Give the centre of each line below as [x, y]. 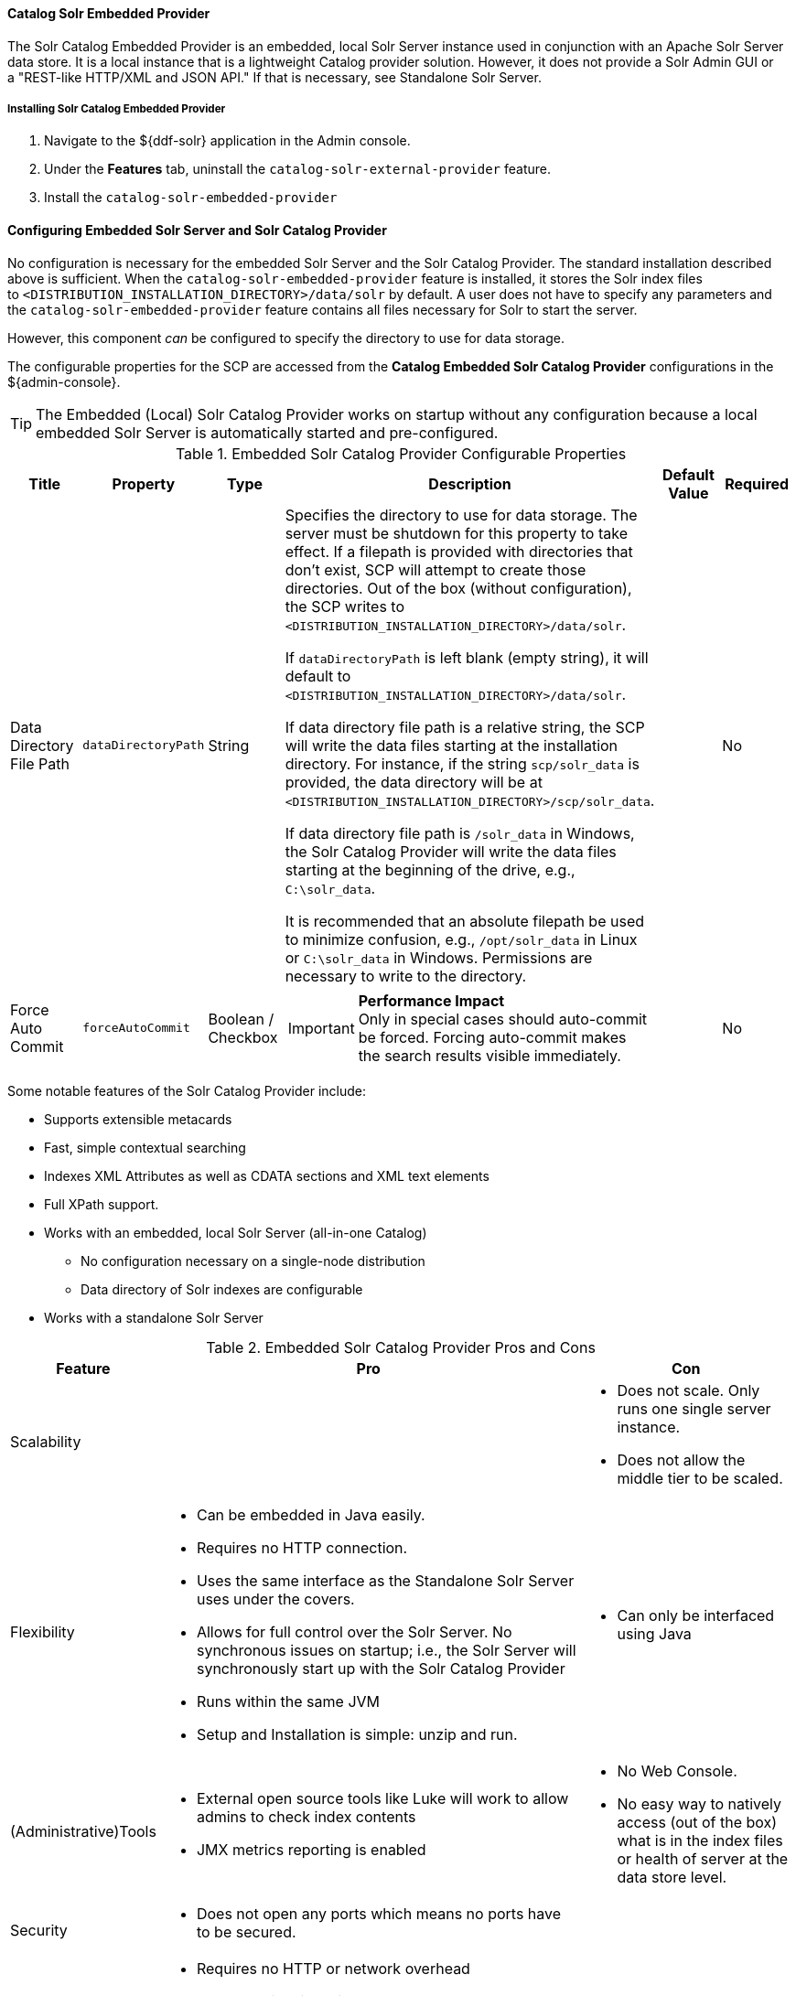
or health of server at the [703, 1858]
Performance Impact [431, 1000]
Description [470, 483]
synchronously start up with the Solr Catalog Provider [381, 1668]
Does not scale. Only [688, 1390]
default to [318, 676]
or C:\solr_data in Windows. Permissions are [439, 957]
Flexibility [43, 1631]
